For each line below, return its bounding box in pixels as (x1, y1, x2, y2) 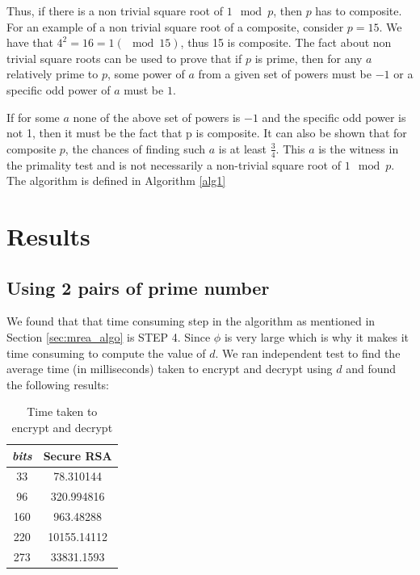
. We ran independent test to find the (215, 344, 401, 361)
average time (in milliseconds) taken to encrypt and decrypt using (6, 360, 333, 377)
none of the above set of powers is (73, 108, 241, 125)
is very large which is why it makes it (224, 328, 409, 345)
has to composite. (315, 2, 402, 19)
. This (275, 140, 305, 157)
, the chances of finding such (65, 140, 206, 157)
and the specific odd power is (262, 108, 406, 125)
